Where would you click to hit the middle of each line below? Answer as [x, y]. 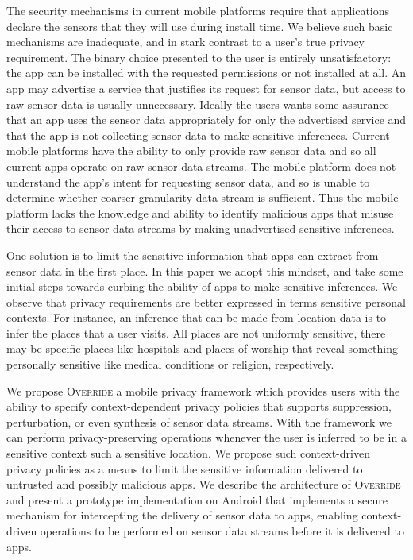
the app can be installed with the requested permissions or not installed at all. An [206, 73]
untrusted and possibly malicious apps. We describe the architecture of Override [204, 484]
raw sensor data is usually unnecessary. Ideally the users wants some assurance [198, 104]
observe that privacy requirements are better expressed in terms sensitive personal [206, 301]
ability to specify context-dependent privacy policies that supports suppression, [199, 406]
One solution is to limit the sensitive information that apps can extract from [193, 255]
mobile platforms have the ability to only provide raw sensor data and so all [191, 151]
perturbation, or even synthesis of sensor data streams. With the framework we [199, 421]
